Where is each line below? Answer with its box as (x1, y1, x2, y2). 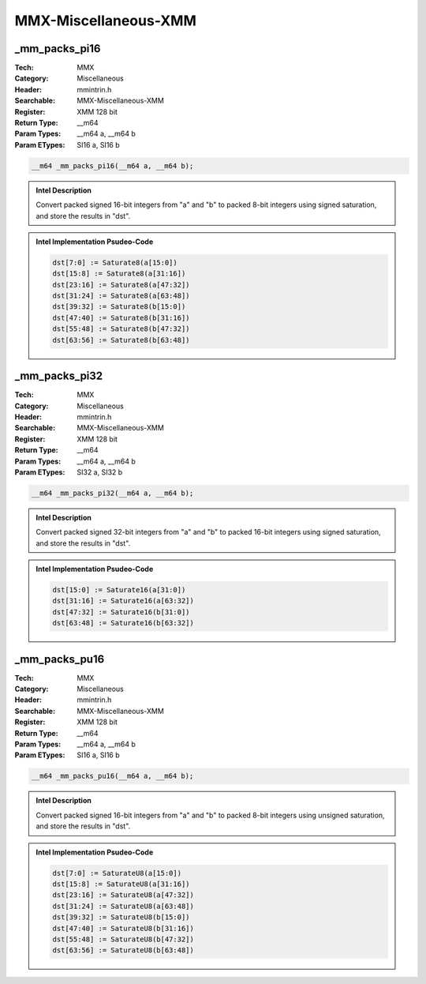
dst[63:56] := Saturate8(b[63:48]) (52, 336, 190, 344)
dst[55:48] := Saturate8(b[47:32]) (52, 325, 190, 333)
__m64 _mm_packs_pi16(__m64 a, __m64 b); (31, 161, 194, 170)
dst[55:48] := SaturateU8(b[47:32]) (52, 934, 195, 944)
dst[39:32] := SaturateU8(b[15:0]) (52, 913, 190, 922)
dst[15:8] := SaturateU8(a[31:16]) (52, 879, 190, 888)
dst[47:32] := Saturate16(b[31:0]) (52, 607, 190, 616)
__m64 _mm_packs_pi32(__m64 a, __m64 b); (31, 488, 194, 498)
